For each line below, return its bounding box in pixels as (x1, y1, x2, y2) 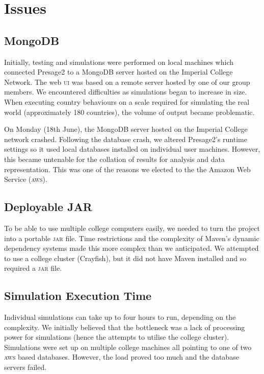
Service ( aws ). (4, 174, 47, 184)
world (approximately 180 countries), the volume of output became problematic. (4, 106, 255, 117)
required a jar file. (4, 263, 62, 273)
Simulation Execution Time (4, 288, 152, 303)
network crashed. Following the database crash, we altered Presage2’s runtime (4, 133, 247, 144)
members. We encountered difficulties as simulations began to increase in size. (4, 86, 247, 97)
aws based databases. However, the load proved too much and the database (4, 352, 239, 362)
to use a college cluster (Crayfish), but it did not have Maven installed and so (4, 252, 247, 263)
